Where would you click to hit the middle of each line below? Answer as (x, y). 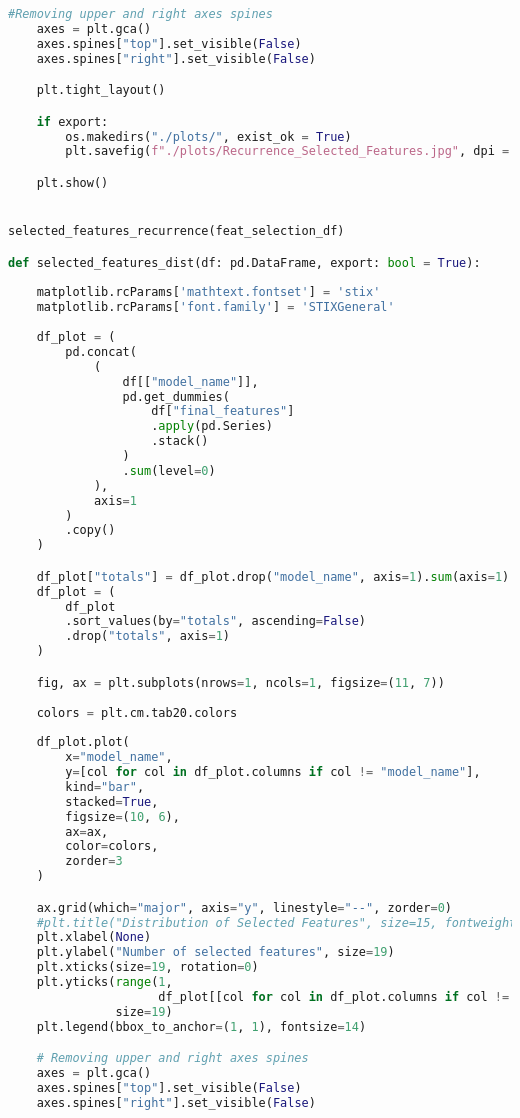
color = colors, (112, 846)
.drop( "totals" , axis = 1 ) (147, 636)
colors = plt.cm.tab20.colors (137, 712)
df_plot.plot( (83, 742)
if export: (72, 121)
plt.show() (72, 182)
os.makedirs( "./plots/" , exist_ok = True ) (208, 136)
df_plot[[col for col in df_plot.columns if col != (334, 996)
